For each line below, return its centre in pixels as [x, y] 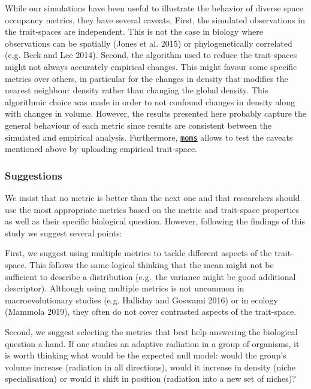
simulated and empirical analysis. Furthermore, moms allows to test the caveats [149, 137]
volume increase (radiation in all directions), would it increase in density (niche [150, 367]
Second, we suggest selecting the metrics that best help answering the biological [151, 331]
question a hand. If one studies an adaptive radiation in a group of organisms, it [152, 343]
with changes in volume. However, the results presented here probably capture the [155, 113]
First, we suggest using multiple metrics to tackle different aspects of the [138, 253]
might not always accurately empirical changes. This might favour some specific [151, 66]
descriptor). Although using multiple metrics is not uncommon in [125, 288]
